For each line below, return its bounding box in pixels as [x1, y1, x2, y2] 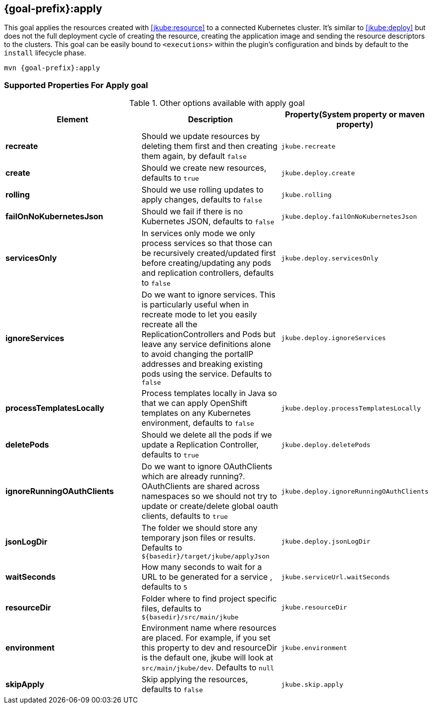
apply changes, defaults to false [141, 195, 263, 205]
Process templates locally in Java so [141, 388, 277, 399]
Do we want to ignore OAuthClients [141, 461, 272, 472]
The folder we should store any [141, 523, 258, 533]
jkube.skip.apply [281, 680, 343, 688]
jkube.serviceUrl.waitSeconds [281, 573, 390, 581]
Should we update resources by [141, 131, 260, 142]
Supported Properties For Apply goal [4, 80, 148, 90]
